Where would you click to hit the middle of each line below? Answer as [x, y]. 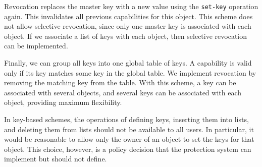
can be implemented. [36, 46]
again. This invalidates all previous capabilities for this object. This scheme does [128, 16]
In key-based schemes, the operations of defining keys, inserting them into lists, [126, 119]
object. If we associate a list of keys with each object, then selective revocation [126, 36]
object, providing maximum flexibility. [63, 102]
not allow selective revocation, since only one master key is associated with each [128, 26]
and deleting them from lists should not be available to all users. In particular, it [129, 129]
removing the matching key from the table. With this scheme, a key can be [120, 82]
